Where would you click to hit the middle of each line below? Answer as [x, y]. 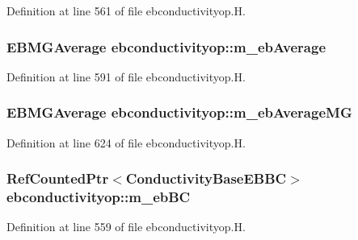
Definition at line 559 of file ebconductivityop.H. [126, 227]
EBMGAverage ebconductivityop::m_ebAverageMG [179, 112]
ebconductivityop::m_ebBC [99, 197]
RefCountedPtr [58, 178]
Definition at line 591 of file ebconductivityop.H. [126, 76]
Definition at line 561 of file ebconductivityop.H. [126, 10]
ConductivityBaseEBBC [206, 178]
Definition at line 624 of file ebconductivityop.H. [126, 142]
